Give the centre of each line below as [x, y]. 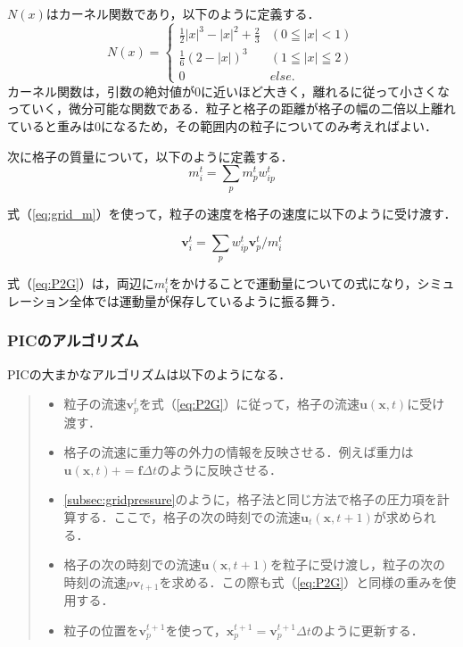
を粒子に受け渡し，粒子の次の [357, 564]
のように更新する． [367, 630]
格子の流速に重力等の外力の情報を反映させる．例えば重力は [239, 452]
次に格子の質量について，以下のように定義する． [150, 156]
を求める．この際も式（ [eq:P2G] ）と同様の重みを [302, 581]
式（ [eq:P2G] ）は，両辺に [81, 282]
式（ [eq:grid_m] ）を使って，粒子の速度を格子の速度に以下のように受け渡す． [232, 213]
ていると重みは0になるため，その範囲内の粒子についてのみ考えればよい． [222, 126]
